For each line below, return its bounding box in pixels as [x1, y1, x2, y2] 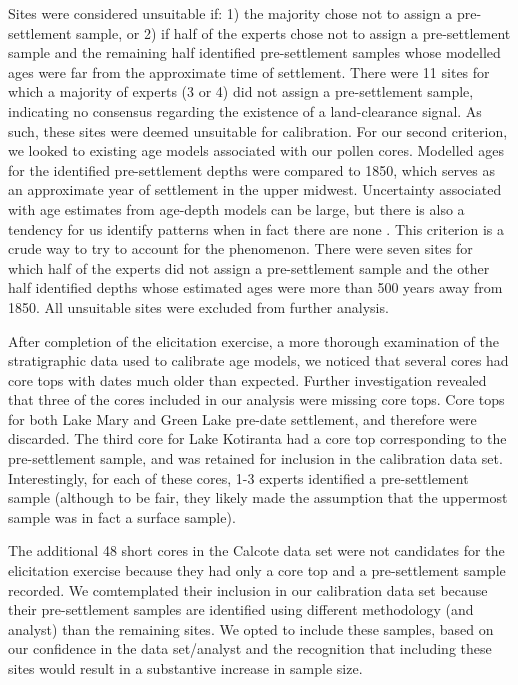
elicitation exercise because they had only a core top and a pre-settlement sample [8, 560, 506, 581]
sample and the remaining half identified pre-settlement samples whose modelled [8, 42, 501, 63]
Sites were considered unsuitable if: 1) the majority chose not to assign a [8, 3, 453, 23]
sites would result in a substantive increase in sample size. [8, 658, 363, 678]
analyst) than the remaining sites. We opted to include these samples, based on [8, 618, 494, 639]
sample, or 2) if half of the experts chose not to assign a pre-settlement [76, 22, 511, 43]
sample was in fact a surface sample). [8, 506, 236, 527]
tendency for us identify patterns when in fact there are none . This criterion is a [8, 218, 504, 239]
